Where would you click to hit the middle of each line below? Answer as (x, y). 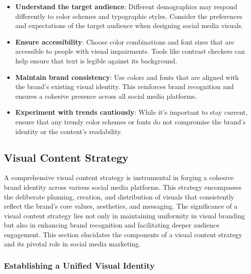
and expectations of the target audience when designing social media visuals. (129, 25)
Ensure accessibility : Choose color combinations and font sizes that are (125, 41)
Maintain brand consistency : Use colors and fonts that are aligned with (127, 77)
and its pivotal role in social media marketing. (72, 244)
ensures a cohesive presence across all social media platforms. (106, 96)
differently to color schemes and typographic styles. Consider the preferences (129, 16)
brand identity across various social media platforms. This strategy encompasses (123, 187)
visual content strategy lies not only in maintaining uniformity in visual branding (125, 215)
